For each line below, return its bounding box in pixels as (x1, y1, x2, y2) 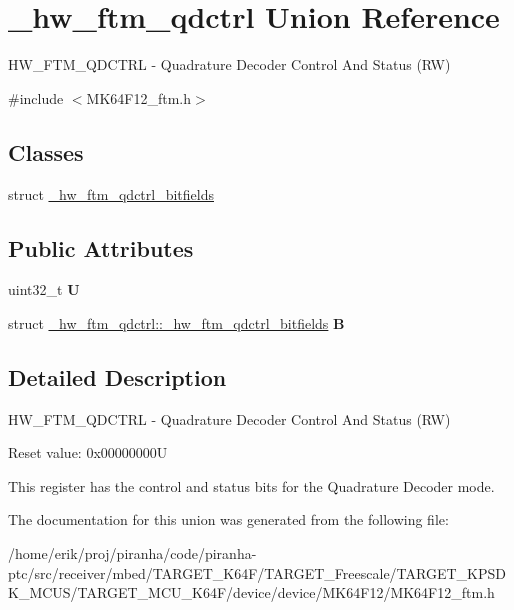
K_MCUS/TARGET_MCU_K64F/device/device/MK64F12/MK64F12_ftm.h (8, 582, 495, 603)
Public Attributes (8, 232, 194, 263)
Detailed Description (8, 361, 227, 392)
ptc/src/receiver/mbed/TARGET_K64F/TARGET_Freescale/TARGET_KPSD (8, 562, 506, 583)
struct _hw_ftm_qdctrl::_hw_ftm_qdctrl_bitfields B (8, 312, 345, 333)
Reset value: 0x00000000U (8, 442, 168, 463)
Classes (8, 136, 84, 167)
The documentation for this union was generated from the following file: (8, 509, 449, 530)
